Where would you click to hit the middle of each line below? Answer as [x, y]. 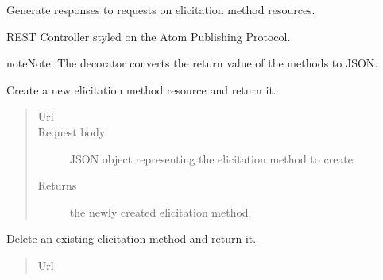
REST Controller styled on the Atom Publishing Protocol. [149, 36]
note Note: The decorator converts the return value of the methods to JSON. [192, 63]
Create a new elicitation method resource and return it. [141, 89]
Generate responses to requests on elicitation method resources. [161, 10]
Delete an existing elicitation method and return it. [132, 238]
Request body [72, 131]
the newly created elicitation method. [161, 211]
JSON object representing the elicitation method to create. [213, 158]
